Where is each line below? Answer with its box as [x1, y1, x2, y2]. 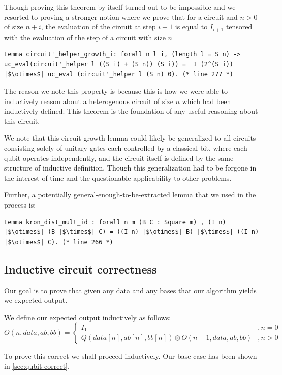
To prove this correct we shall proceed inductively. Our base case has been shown [4, 351, 257, 361]
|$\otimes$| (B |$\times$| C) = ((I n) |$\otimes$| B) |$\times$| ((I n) [4, 228, 259, 236]
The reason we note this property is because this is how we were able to [4, 86, 228, 96]
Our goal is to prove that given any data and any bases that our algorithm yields [4, 285, 257, 295]
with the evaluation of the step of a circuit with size [4, 31, 166, 42]
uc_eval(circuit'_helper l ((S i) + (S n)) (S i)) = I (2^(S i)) [4, 60, 234, 68]
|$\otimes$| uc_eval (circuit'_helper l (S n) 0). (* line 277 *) [4, 71, 234, 78]
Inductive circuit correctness [4, 261, 157, 277]
